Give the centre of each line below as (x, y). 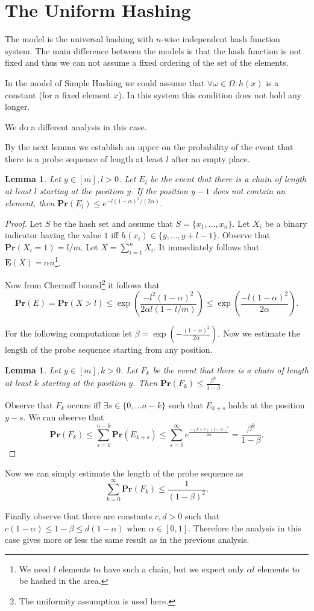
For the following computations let (69, 333)
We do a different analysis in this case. (76, 126)
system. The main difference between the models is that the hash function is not (153, 50)
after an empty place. (211, 158)
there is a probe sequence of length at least (84, 158)
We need (35, 568)
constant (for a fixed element (58, 94)
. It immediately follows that (207, 247)
